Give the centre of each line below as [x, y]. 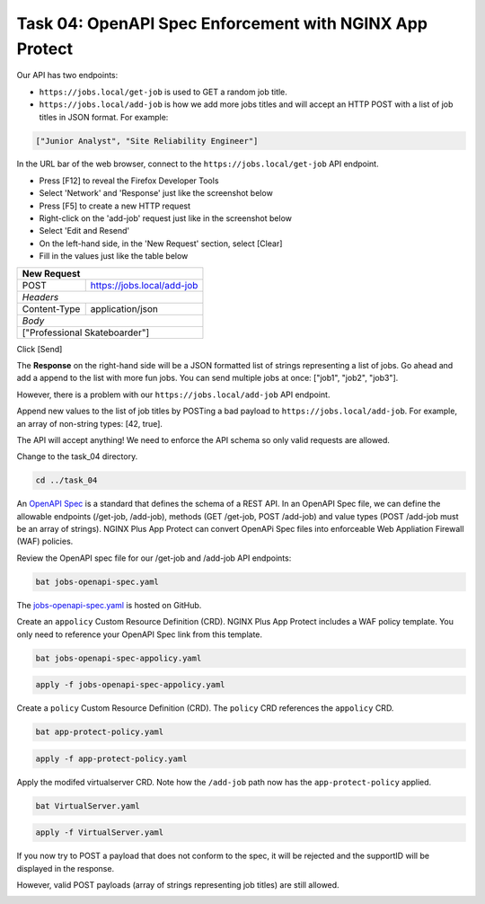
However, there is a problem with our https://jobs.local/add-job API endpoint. [173, 394]
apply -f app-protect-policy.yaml [111, 758]
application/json [124, 308]
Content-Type [51, 308]
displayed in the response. [66, 868]
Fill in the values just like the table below [114, 256]
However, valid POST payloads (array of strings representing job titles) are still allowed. [178, 885]
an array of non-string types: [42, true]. [90, 423]
